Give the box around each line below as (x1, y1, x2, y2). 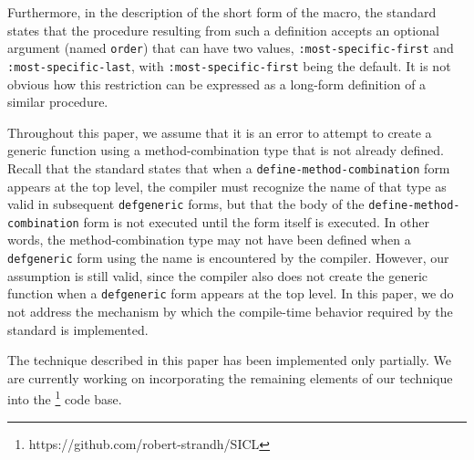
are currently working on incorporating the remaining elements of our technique (7, 368, 453, 387)
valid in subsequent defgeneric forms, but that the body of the (7, 194, 365, 214)
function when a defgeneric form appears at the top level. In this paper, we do (7, 284, 454, 303)
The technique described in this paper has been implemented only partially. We (7, 350, 451, 370)
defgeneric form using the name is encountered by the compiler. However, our (7, 248, 449, 267)
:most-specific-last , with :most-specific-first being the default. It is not (7, 56, 451, 75)
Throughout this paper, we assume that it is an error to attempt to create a (7, 122, 432, 141)
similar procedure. (7, 92, 108, 111)
